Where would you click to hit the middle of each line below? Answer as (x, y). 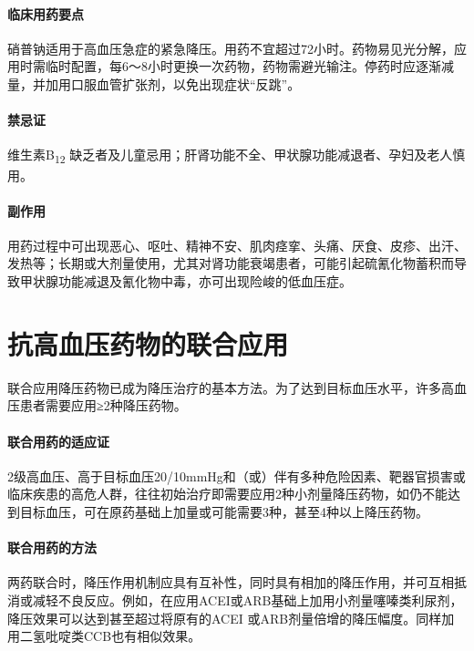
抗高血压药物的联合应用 (148, 343)
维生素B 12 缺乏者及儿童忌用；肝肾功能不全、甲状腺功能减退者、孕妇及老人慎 (237, 156)
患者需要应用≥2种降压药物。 (103, 405)
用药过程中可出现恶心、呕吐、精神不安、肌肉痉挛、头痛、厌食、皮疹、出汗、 (237, 245)
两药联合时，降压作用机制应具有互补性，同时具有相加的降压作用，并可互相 (231, 582)
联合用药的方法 (52, 548)
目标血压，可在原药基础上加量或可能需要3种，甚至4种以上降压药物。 (224, 511)
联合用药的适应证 (58, 441)
